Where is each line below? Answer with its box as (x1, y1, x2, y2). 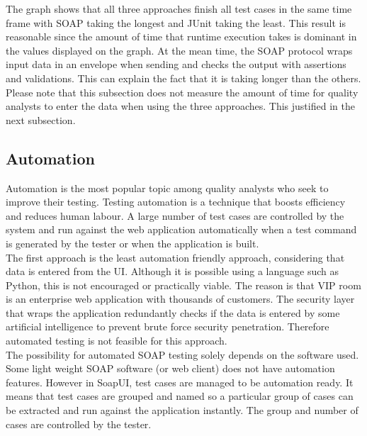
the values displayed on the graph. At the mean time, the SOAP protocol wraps (6, 43, 353, 57)
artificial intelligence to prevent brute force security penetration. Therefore (6, 319, 329, 334)
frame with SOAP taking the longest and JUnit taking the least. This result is (6, 15, 346, 30)
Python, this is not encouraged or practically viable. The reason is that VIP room (6, 277, 361, 292)
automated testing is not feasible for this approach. (6, 333, 227, 348)
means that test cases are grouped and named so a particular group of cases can (6, 389, 354, 403)
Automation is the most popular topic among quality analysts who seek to (6, 180, 329, 195)
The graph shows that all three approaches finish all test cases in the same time (6, 1, 352, 16)
